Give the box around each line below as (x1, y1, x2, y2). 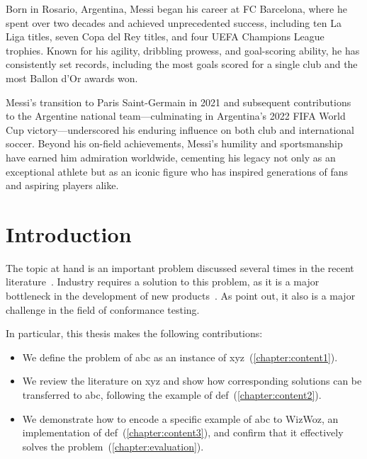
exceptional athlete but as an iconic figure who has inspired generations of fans (6, 164, 349, 178)
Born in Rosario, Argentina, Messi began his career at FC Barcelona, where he (6, 1, 347, 16)
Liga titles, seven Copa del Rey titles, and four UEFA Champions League (6, 29, 324, 44)
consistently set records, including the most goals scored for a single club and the (6, 57, 358, 72)
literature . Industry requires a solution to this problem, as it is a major (6, 274, 320, 289)
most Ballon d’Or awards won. (6, 70, 138, 85)
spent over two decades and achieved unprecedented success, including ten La (6, 15, 341, 30)
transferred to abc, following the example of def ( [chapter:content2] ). (22, 387, 322, 402)
